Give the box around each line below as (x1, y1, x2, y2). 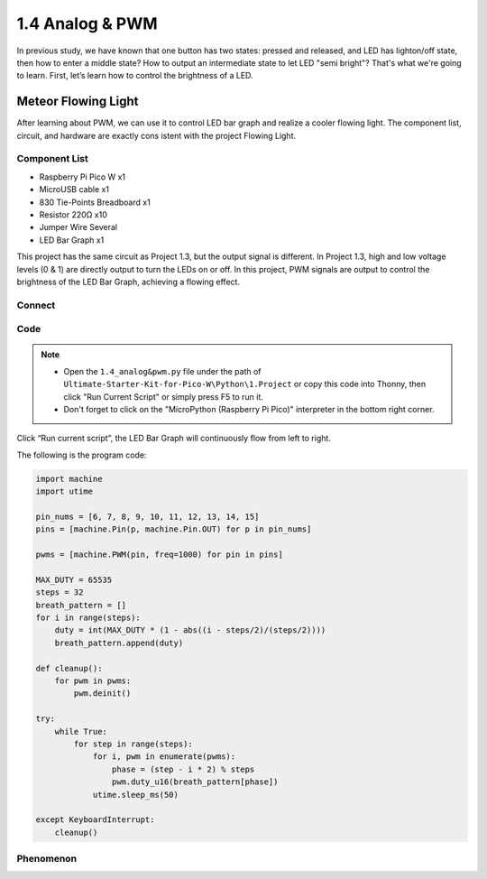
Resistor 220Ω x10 (39, 208, 107, 220)
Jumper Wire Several (39, 222, 117, 233)
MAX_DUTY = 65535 (35, 574, 113, 585)
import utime (35, 486, 94, 496)
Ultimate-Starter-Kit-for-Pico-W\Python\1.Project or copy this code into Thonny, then (63, 379, 427, 390)
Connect (16, 299, 56, 311)
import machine (35, 474, 103, 484)
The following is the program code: (16, 449, 147, 460)
